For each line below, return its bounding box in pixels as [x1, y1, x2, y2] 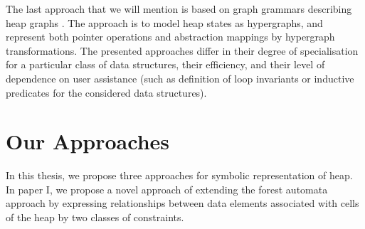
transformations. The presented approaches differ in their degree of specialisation [6, 43, 359, 58]
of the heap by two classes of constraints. [6, 210, 184, 225]
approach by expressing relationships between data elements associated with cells [6, 196, 359, 211]
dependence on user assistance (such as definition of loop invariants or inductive [6, 70, 354, 85]
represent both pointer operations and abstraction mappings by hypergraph [6, 29, 335, 44]
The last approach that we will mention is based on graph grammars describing [6, 1, 352, 16]
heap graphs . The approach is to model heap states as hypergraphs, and [6, 15, 323, 30]
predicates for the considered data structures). [6, 85, 207, 100]
